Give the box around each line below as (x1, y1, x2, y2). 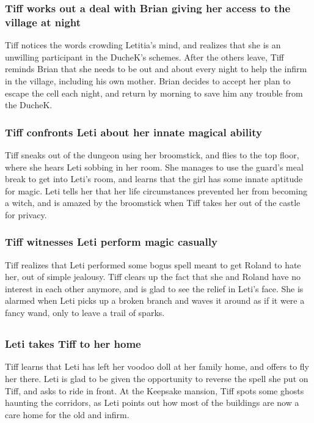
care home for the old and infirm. (5, 408, 130, 421)
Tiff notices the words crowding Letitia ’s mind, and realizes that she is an (5, 39, 281, 51)
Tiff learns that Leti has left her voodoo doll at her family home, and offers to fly (5, 360, 309, 373)
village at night (5, 14, 81, 29)
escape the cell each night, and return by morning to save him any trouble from (5, 86, 303, 99)
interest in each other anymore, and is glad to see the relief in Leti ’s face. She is (5, 282, 304, 295)
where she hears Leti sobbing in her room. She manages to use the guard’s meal (5, 160, 304, 173)
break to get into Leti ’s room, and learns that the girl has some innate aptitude (5, 172, 303, 185)
